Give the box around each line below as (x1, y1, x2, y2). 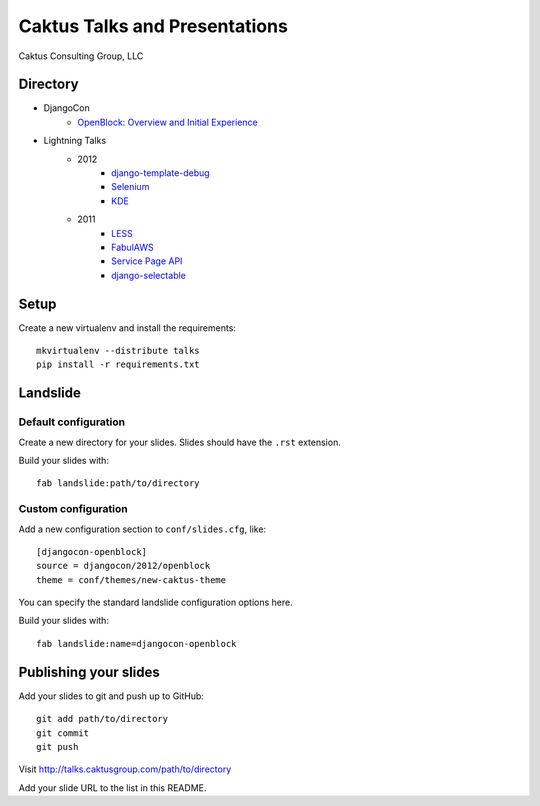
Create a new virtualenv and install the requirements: (18, 321, 237, 334)
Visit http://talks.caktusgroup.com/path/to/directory (18, 763, 232, 775)
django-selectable (111, 269, 187, 281)
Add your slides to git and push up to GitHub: (18, 690, 205, 702)
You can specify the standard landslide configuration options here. (18, 596, 294, 609)
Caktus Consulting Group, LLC (18, 50, 144, 62)
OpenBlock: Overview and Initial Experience (77, 116, 259, 128)
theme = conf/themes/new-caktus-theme (36, 574, 227, 585)
